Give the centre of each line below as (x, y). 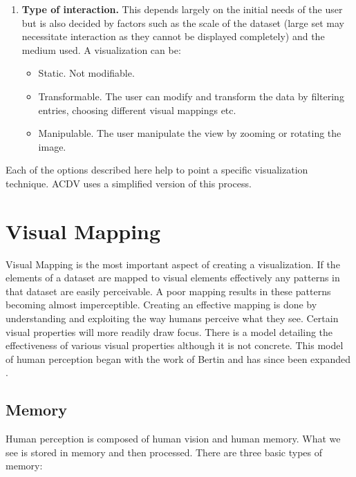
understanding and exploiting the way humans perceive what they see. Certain (172, 318)
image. (52, 146)
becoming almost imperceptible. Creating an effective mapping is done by (161, 305)
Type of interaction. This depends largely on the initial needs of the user (182, 9)
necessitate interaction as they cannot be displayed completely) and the (173, 36)
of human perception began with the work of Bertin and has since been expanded (178, 358)
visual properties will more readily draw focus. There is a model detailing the (169, 331)
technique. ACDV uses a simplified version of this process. (129, 183)
